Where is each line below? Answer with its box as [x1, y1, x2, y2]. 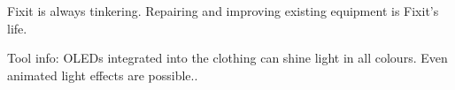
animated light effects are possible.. [7, 65, 198, 84]
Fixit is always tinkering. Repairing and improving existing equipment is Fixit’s [7, 2, 439, 19]
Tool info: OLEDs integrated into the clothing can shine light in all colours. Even [7, 49, 448, 67]
